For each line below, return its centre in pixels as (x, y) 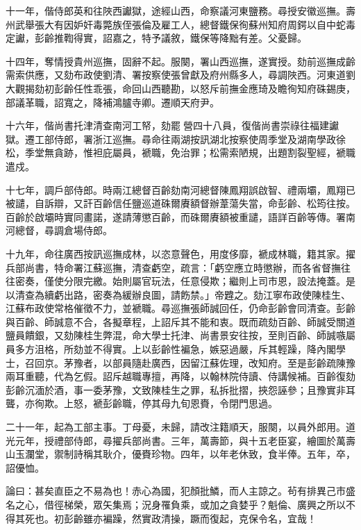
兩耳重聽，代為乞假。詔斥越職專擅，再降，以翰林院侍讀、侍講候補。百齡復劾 (180, 376)
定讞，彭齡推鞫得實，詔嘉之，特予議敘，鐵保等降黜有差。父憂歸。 (156, 38)
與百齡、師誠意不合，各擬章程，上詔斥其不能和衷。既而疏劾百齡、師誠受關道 (180, 321)
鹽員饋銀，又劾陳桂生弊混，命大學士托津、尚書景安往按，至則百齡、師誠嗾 (176, 335)
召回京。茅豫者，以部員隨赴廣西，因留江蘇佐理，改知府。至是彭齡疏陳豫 (190, 362)
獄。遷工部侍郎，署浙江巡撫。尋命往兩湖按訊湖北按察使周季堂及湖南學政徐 (176, 139)
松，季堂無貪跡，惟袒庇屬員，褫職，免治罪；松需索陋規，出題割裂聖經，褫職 (180, 152)
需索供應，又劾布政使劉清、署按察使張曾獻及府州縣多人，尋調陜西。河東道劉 (180, 75)
